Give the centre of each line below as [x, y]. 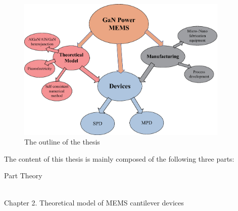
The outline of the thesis [62, 142]
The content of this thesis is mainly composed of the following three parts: [119, 158]
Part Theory [23, 175]
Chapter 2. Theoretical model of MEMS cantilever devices [94, 202]
